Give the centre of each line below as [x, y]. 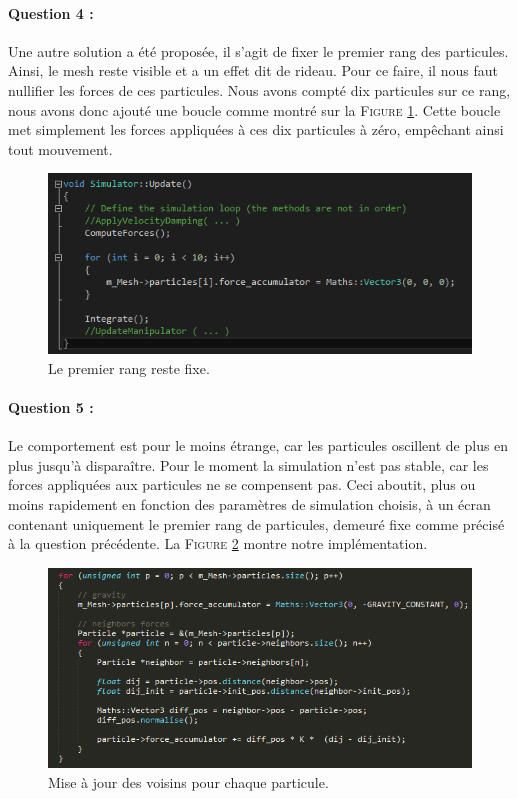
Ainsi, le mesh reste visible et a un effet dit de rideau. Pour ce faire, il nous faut [253, 70]
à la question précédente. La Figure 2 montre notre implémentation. [218, 543]
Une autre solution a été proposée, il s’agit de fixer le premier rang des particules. [258, 50]
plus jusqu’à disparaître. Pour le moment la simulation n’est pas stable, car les [248, 464]
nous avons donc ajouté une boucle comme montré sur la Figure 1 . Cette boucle [254, 109]
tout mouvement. [60, 148]
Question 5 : [51, 407]
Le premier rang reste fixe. [129, 367]
